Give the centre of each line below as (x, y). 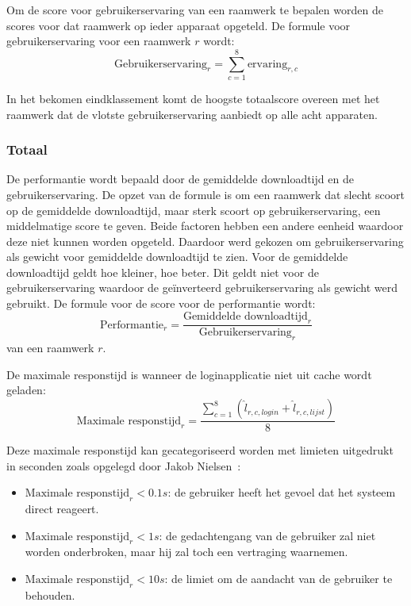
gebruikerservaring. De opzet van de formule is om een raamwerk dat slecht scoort (206, 194)
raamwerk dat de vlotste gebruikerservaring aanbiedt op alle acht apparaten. (192, 114)
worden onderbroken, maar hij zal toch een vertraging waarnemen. (186, 552)
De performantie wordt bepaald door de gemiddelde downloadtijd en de (180, 179)
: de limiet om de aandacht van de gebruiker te (278, 579)
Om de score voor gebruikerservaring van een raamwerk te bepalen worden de (195, 10)
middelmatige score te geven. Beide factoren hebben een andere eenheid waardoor (205, 226)
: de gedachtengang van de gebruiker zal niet (267, 535)
